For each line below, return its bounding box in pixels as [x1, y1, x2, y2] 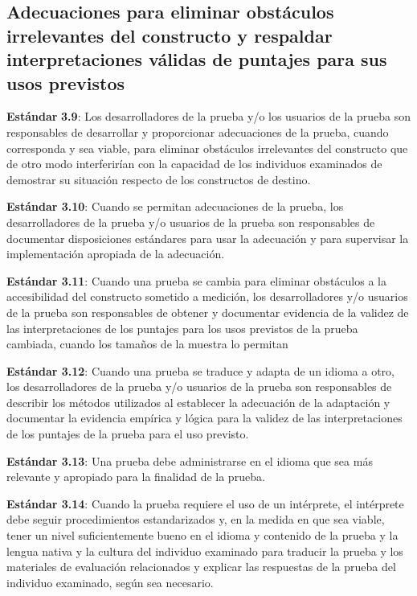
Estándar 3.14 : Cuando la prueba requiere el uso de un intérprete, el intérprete [6, 495, 404, 512]
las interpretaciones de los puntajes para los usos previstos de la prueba [6, 319, 358, 336]
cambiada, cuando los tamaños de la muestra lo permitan [6, 335, 288, 352]
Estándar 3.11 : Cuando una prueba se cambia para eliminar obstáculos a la [6, 272, 386, 289]
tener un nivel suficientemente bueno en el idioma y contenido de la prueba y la [6, 527, 399, 544]
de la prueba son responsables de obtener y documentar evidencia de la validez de [6, 303, 409, 320]
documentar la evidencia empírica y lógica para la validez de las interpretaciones [6, 409, 403, 426]
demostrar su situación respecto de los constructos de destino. [6, 171, 311, 187]
